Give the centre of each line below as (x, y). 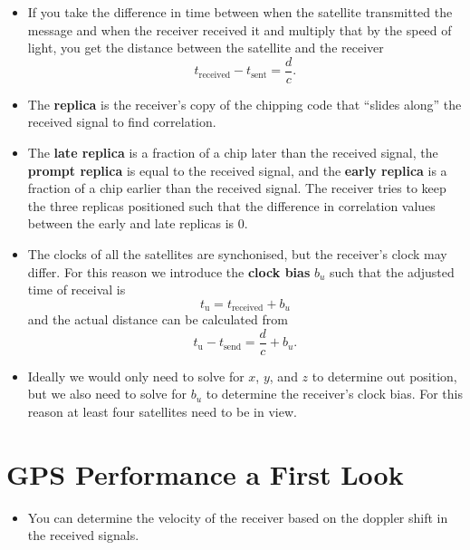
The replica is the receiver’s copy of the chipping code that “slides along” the (245, 104)
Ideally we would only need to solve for (136, 376)
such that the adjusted (392, 271)
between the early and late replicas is (131, 223)
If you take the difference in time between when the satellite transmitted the (240, 12)
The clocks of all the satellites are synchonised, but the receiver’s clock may (237, 254)
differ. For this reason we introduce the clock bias (169, 271)
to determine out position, (384, 376)
